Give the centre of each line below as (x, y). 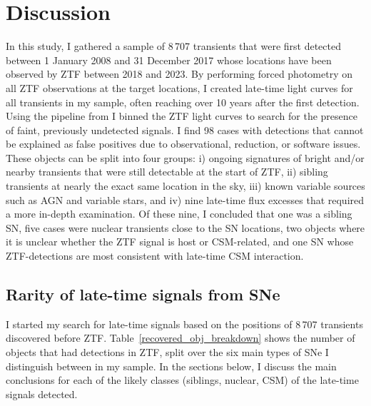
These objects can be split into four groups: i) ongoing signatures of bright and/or (185, 157)
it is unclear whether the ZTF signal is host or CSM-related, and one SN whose (180, 242)
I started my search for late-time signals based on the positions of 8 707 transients (184, 324)
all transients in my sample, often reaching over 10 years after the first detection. (183, 102)
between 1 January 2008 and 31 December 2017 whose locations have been (169, 60)
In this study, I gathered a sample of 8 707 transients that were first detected (173, 46)
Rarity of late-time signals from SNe (143, 294)
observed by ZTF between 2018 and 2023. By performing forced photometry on (179, 74)
